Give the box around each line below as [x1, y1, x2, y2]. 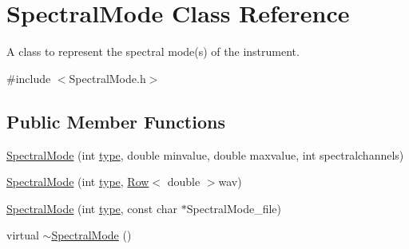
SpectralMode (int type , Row [6, 173, 149, 190]
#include [6, 69, 51, 86]
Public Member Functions [6, 109, 225, 133]
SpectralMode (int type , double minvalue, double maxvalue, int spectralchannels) [6, 146, 404, 163]
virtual [6, 227, 39, 243]
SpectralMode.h [69, 69, 146, 86]
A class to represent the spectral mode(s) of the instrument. [6, 43, 300, 60]
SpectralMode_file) [186, 200, 282, 216]
